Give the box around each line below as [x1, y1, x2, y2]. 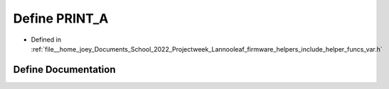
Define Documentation [13, 64, 116, 76]
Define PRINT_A [13, 11, 109, 26]
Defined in [31, 35, 62, 44]
